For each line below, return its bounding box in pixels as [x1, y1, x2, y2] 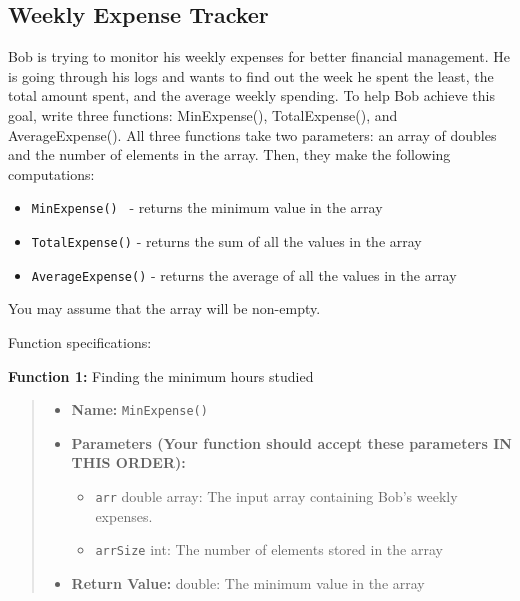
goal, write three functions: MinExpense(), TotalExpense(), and [8, 104, 398, 125]
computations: [8, 163, 95, 184]
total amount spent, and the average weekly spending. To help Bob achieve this [8, 85, 495, 106]
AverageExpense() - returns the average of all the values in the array [31, 264, 457, 285]
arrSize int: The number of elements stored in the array [95, 539, 443, 560]
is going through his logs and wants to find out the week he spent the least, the [8, 65, 494, 86]
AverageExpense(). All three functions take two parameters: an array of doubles [8, 124, 497, 145]
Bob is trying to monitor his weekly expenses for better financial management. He [8, 46, 510, 67]
